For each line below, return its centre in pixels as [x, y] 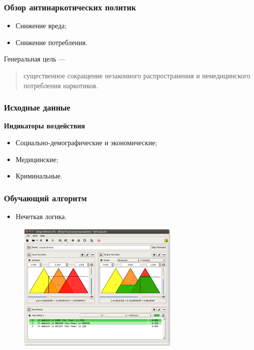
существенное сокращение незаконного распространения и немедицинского [137, 75]
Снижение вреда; [41, 26]
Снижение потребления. [51, 42]
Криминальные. [39, 176]
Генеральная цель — [35, 59]
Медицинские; [37, 159]
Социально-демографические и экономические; [86, 142]
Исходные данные [37, 107]
